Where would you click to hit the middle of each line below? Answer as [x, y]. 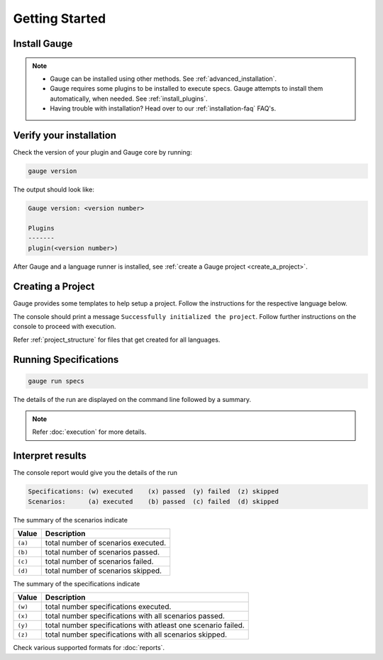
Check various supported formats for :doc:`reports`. [89, 648]
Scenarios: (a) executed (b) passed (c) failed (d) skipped [154, 501]
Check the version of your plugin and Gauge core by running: [102, 152]
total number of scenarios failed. [99, 561]
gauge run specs [56, 381]
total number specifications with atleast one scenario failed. [145, 625]
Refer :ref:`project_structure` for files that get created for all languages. [117, 340]
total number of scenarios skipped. [104, 571]
